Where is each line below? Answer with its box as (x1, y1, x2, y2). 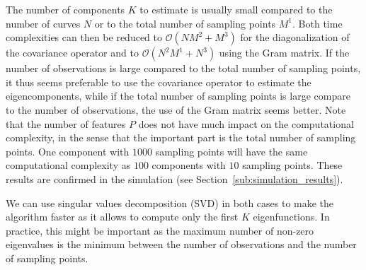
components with (151, 158, 226, 172)
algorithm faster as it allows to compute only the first (6, 209, 239, 224)
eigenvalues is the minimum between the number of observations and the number (6, 237, 357, 252)
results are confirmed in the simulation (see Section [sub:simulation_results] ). (6, 171, 343, 186)
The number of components (6, 2, 125, 16)
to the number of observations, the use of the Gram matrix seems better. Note (6, 102, 346, 117)
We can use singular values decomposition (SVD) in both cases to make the (6, 195, 334, 210)
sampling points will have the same (155, 143, 308, 158)
